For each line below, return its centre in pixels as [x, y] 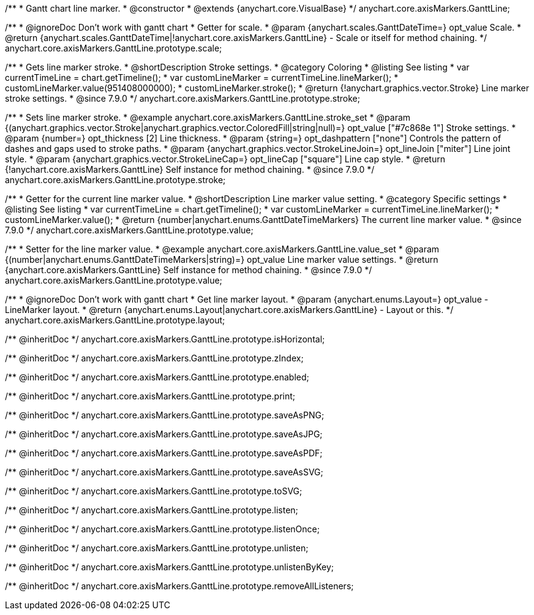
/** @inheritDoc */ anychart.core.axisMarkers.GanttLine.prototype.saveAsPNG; [165, 415]
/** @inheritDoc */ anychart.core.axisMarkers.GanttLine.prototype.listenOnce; [162, 529]
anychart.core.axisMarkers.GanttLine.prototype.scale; [114, 48]
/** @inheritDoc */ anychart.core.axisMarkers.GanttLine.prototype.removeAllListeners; [179, 586]
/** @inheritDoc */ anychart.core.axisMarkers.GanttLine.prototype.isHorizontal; [165, 339]
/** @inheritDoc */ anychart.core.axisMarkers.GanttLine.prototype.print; [150, 396]
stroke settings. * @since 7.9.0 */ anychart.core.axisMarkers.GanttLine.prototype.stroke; [182, 98]
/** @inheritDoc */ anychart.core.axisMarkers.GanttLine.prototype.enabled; [157, 377]
